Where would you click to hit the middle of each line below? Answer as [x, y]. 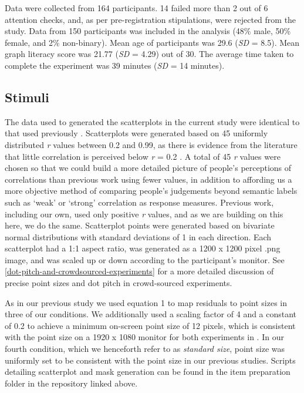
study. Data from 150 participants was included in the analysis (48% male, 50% [148, 31]
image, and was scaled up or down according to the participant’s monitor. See [145, 259]
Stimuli [27, 97]
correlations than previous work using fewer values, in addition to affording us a [148, 179]
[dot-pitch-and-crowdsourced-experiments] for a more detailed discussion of [139, 271]
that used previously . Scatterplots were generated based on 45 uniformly [136, 133]
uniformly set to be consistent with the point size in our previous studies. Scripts [150, 360]
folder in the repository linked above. [71, 383]
